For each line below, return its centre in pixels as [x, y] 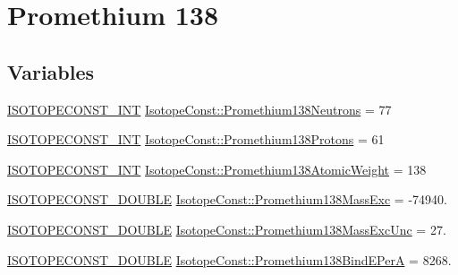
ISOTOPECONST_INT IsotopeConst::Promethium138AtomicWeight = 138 [217, 169]
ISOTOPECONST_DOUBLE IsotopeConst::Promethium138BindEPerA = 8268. [229, 259]
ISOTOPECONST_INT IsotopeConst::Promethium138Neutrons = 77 [199, 109]
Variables [51, 71]
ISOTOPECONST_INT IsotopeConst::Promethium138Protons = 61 [196, 139]
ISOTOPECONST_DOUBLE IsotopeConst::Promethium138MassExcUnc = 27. [227, 229]
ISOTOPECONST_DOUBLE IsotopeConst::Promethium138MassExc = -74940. [227, 199]
